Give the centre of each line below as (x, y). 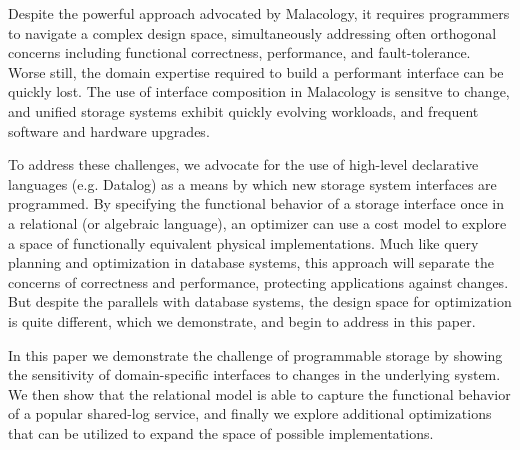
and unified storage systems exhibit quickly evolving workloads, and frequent (243, 110)
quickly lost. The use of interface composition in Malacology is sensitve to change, (259, 91)
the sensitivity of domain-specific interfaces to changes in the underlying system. (254, 374)
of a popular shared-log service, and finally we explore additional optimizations (250, 413)
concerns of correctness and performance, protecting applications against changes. (258, 281)
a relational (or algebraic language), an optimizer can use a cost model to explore (257, 222)
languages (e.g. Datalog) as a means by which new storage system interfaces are (252, 183)
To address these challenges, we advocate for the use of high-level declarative (243, 164)
